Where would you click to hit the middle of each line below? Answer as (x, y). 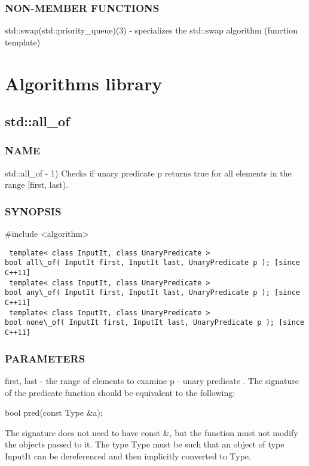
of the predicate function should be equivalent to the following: (120, 392)
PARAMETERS (45, 358)
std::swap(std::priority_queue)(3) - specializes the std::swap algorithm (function (151, 30)
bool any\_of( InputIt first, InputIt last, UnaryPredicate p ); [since (152, 293)
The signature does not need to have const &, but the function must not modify (152, 432)
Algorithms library (84, 83)
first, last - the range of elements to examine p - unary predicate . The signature (152, 380)
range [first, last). (37, 185)
